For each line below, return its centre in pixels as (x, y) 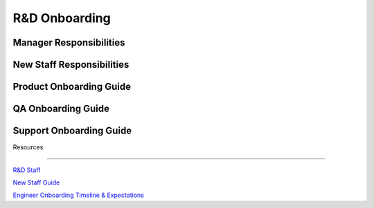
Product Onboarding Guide (72, 87)
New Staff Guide (36, 182)
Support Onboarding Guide (72, 131)
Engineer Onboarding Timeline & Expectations (79, 195)
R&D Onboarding (62, 18)
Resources (28, 147)
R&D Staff (27, 170)
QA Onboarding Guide (61, 109)
